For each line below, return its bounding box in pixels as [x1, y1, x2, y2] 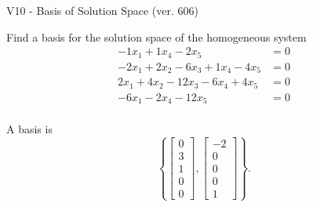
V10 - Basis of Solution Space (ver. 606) [6, 2, 198, 18]
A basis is [6, 121, 53, 137]
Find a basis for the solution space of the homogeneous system [6, 28, 307, 45]
